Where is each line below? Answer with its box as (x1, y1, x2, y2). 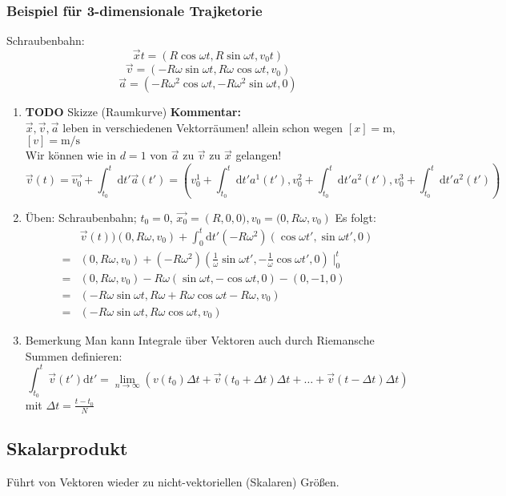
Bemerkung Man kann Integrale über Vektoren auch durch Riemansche (25, 332, 375, 349)
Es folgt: (335, 208, 376, 225)
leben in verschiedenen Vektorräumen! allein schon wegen (62, 119, 343, 135)
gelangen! (235, 147, 282, 163)
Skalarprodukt (6, 436, 128, 461)
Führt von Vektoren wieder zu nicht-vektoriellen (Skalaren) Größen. (6, 473, 339, 490)
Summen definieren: (25, 347, 122, 364)
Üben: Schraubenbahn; (25, 208, 137, 225)
